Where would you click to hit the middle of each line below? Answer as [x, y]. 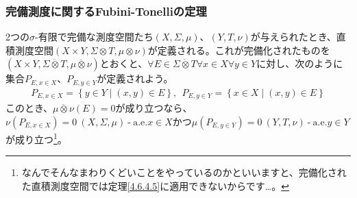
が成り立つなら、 [154, 108]
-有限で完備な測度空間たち [94, 37]
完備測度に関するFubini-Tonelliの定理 [106, 11]
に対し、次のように [300, 63]
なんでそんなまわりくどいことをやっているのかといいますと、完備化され [184, 172]
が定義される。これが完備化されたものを [239, 50]
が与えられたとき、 [293, 37]
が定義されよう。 [135, 78]
